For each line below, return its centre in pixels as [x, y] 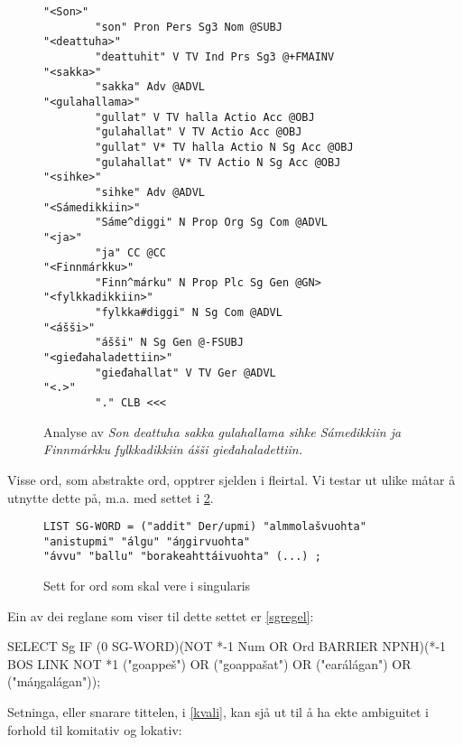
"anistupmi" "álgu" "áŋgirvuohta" [147, 541]
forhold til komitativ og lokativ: [95, 729]
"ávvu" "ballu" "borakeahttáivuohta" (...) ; [182, 557]
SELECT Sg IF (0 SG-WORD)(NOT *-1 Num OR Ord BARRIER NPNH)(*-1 [227, 646]
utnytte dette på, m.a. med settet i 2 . [111, 497]
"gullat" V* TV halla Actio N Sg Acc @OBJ [224, 147]
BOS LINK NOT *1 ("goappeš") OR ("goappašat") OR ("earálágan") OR [209, 663]
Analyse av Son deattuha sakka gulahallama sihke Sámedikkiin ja [222, 431]
